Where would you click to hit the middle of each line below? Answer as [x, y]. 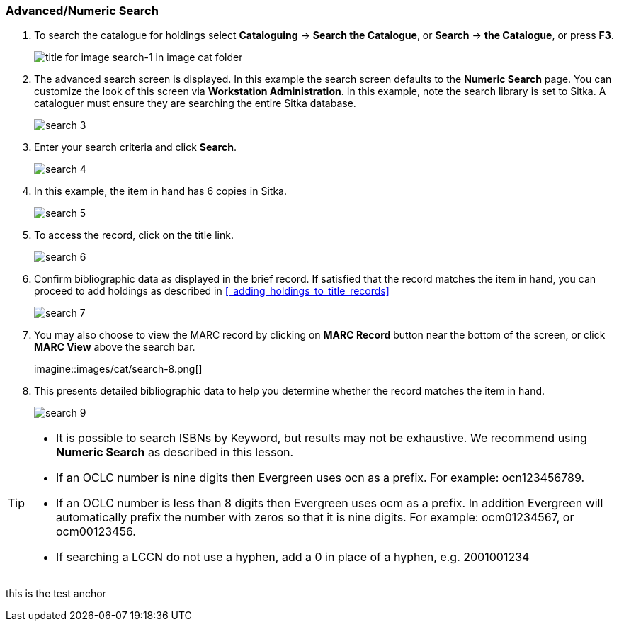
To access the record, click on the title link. [134, 235]
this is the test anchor [56, 594]
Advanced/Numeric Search [82, 11]
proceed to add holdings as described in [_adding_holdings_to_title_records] [212, 291]
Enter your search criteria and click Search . [135, 147]
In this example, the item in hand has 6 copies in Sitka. [160, 191]
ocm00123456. [96, 532]
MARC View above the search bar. [115, 347]
